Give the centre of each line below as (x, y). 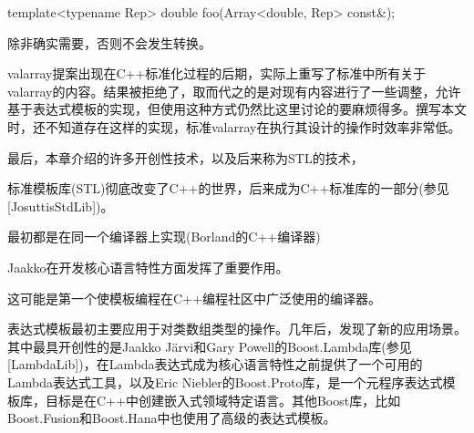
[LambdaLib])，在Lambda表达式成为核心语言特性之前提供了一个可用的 (215, 364)
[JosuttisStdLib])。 (61, 206)
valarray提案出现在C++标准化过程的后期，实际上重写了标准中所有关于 (217, 73)
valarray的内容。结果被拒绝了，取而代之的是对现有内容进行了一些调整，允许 (234, 91)
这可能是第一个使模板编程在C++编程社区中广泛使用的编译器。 (194, 298)
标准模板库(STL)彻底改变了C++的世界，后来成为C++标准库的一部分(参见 (228, 188)
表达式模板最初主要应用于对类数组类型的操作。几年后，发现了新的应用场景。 (237, 329)
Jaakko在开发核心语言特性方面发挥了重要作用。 (148, 267)
